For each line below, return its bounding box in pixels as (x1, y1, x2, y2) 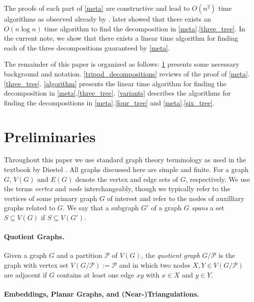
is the (218, 250, 235, 260)
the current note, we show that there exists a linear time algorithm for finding (4, 33, 238, 43)
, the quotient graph (141, 250, 200, 260)
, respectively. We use (185, 174, 250, 184)
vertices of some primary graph (4, 193, 98, 203)
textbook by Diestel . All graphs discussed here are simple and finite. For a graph (4, 164, 249, 175)
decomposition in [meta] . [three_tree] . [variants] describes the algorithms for (4, 88, 231, 98)
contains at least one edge (56, 269, 134, 279)
